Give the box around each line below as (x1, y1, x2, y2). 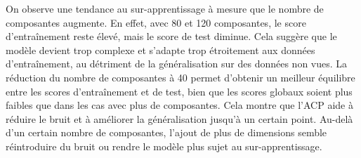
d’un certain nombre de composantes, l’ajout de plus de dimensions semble (6, 125, 327, 140)
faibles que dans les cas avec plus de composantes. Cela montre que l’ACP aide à (6, 98, 353, 112)
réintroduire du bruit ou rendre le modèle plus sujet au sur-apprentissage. (6, 138, 322, 153)
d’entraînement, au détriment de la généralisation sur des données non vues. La (6, 56, 348, 71)
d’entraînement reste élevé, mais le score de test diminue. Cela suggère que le (6, 29, 337, 44)
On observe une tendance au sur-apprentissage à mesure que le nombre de (6, 1, 324, 15)
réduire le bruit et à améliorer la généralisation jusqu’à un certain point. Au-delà (6, 111, 353, 126)
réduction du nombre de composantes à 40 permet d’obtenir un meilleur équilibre (6, 70, 355, 84)
